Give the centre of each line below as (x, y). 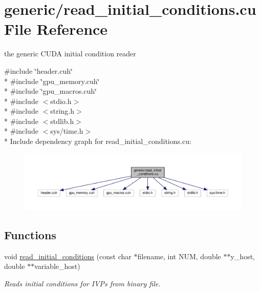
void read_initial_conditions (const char (68, 256)
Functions (30, 234)
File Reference (56, 29)
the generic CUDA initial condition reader (70, 54)
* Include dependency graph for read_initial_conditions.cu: (98, 141)
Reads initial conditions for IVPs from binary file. (82, 283)
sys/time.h (67, 131)
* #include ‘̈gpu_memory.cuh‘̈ (52, 81)
